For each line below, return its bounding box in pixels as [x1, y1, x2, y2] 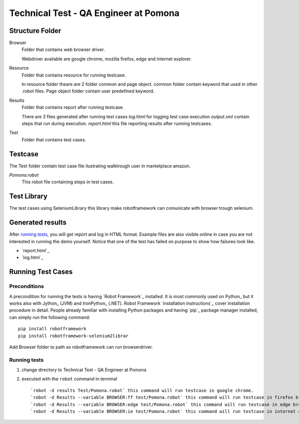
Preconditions [9, 283, 44, 290]
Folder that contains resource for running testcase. [21, 72, 126, 78]
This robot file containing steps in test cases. [21, 179, 114, 185]
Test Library [9, 192, 48, 201]
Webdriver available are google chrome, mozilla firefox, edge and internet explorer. [21, 55, 192, 62]
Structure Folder [9, 26, 62, 35]
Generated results [9, 218, 67, 227]
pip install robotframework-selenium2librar [18, 333, 129, 339]
